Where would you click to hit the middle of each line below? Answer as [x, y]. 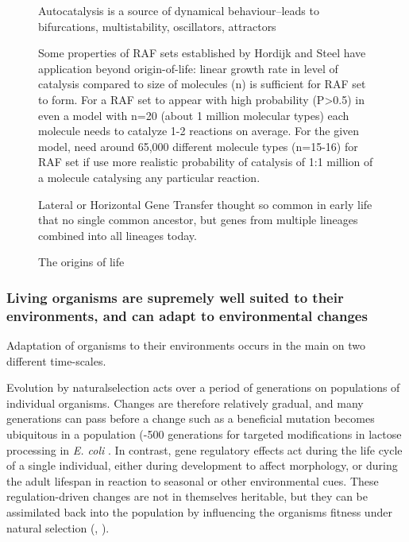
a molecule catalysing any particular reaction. [149, 177]
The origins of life [81, 262]
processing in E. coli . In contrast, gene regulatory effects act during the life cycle [204, 449]
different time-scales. [56, 360]
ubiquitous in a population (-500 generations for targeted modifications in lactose [204, 434]
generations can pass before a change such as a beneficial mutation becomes [191, 418]
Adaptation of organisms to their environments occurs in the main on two [186, 345]
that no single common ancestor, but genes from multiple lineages [198, 220]
